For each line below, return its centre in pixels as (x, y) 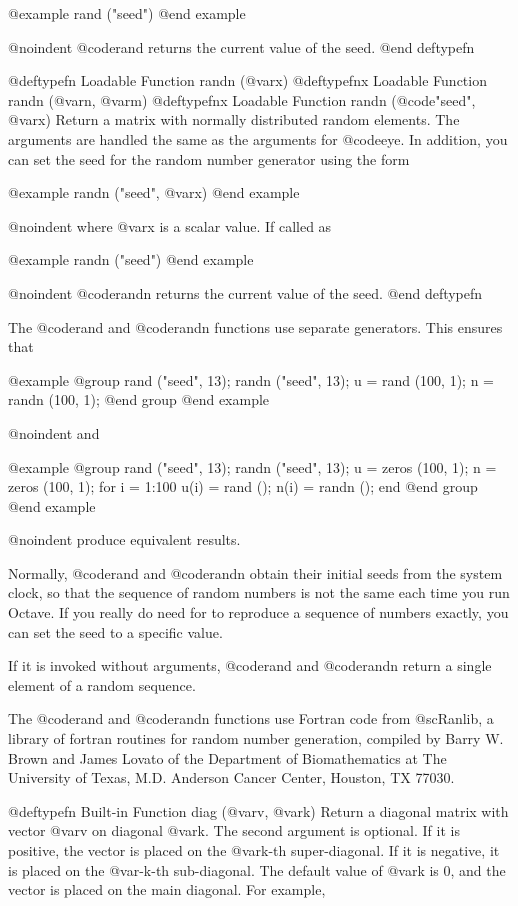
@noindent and (54, 432)
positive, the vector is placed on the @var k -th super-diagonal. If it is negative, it (254, 850)
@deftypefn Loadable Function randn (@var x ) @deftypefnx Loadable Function (247, 80)
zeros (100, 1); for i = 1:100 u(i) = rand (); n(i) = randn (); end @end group (243, 486)
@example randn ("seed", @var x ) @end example (154, 192)
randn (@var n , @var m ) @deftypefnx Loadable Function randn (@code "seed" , (242, 99)
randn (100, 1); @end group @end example (139, 399)
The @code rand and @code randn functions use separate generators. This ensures (255, 326)
